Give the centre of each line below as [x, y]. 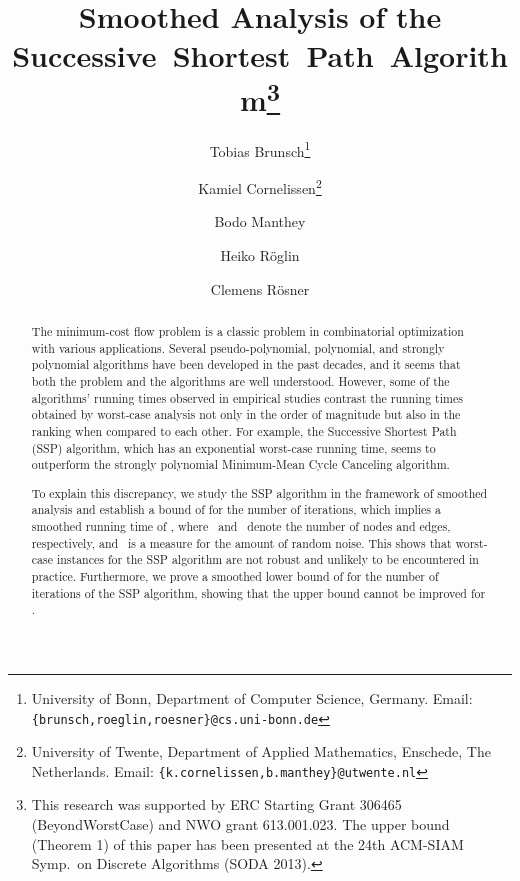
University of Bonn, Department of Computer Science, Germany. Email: [252, 697]
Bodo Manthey [260, 221]
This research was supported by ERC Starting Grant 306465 [216, 804]
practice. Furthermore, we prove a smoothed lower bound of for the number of [235, 575]
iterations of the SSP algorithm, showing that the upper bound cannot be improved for [258, 592]
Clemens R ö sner [260, 288]
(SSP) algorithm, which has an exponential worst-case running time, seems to [233, 447]
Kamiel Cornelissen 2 [260, 186]
